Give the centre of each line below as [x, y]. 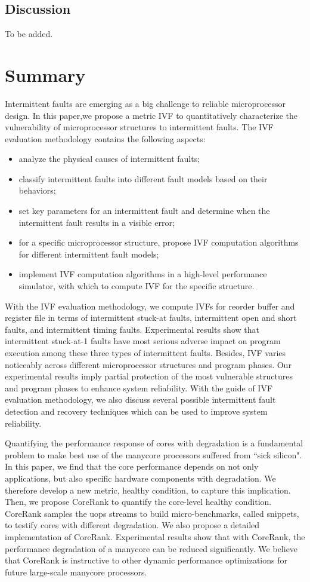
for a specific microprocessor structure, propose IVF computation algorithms [159, 242]
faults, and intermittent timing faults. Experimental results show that [132, 329]
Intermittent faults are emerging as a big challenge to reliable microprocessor [145, 103]
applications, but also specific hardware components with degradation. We [140, 478]
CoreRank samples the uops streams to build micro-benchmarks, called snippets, [152, 513]
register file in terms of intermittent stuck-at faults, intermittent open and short [151, 318]
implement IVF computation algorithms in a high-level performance [143, 274]
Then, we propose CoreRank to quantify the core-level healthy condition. [138, 502]
